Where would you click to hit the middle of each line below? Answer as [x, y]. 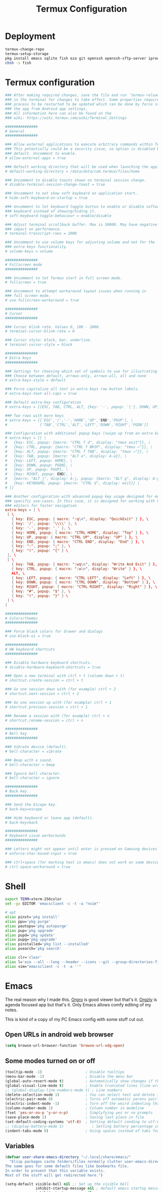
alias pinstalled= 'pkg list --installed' [48, 944]
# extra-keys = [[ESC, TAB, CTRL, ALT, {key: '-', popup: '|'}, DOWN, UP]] [83, 407]
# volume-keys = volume [29, 251]
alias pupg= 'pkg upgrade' [31, 940]
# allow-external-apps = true [36, 158]
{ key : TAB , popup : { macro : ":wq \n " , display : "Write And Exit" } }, [84, 564]
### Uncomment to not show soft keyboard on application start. [71, 193]
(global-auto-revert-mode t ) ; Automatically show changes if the [83, 1081]
